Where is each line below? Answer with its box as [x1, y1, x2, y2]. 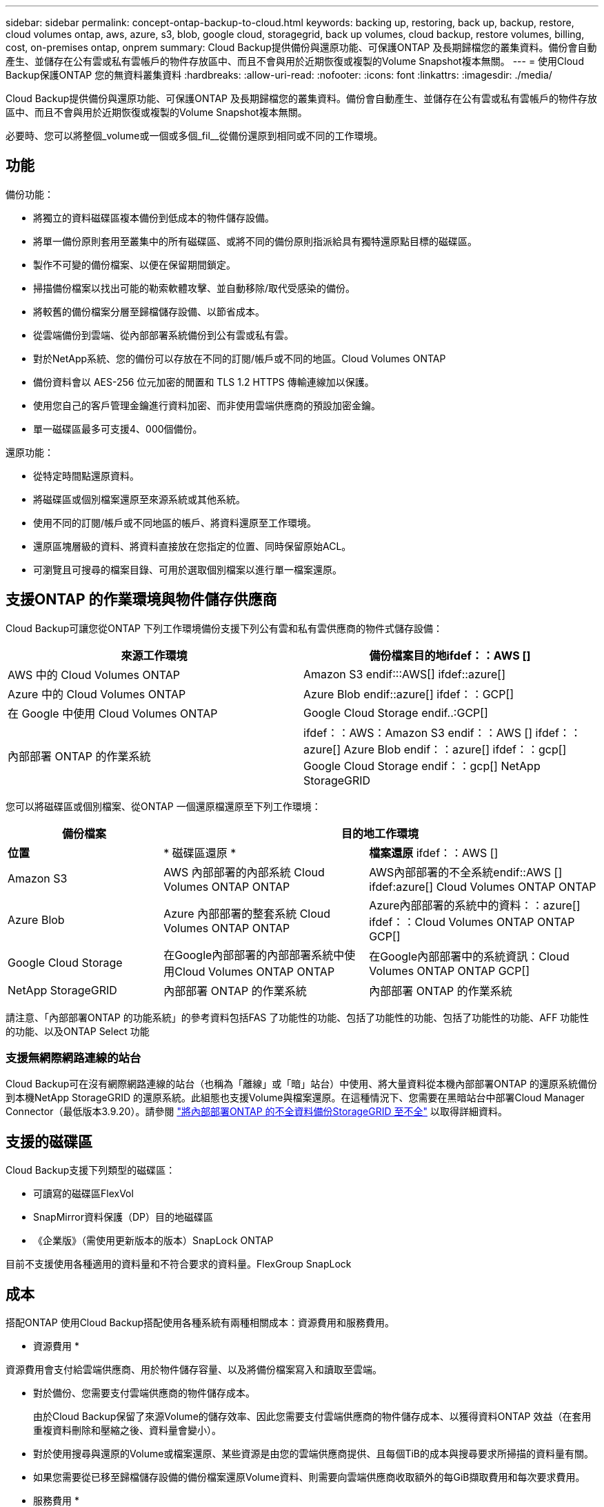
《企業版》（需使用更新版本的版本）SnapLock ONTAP [33, 1234, 274, 1247]
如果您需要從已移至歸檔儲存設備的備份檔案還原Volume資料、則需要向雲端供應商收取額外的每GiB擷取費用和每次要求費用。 [33, 1471, 585, 1484]
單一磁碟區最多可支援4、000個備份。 [33, 422, 203, 435]
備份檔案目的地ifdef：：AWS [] [369, 648, 531, 662]
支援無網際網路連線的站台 [6, 1051, 141, 1065]
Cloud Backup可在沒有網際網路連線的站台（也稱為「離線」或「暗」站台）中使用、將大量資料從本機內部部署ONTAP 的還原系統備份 [6, 1078, 597, 1090]
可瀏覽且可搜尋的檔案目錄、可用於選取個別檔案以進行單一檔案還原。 [33, 563, 342, 575]
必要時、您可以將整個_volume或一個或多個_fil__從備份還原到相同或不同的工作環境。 [6, 130, 383, 141]
